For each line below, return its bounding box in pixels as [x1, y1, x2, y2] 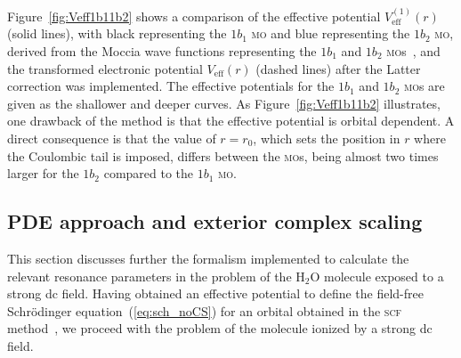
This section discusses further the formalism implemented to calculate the [7, 248, 409, 267]
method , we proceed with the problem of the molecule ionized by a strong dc [7, 319, 433, 338]
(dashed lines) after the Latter [255, 59, 421, 77]
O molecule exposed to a [310, 266, 444, 285]
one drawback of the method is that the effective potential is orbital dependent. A [7, 111, 455, 130]
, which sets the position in [253, 128, 400, 147]
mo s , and [386, 42, 441, 60]
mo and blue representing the [251, 24, 410, 43]
